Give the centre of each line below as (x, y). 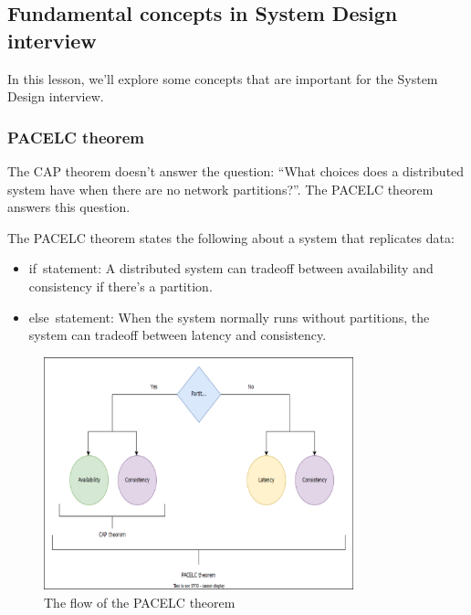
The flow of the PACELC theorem (140, 602)
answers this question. (69, 207)
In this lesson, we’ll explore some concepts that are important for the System (223, 78)
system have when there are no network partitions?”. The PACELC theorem (220, 189)
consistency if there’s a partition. (120, 286)
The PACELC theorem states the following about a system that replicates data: (231, 237)
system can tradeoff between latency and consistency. (178, 335)
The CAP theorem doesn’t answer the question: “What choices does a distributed (236, 171)
